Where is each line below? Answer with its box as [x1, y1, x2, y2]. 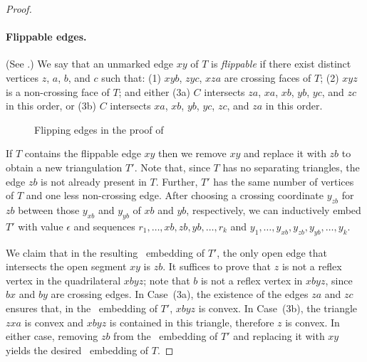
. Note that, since [134, 159, 210, 174]
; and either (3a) [118, 84, 190, 99]
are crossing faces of [224, 70, 311, 85]
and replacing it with [233, 329, 325, 344]
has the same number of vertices [213, 174, 354, 188]
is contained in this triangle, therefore [109, 314, 274, 329]
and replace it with [243, 146, 326, 161]
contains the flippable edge [24, 146, 141, 161]
